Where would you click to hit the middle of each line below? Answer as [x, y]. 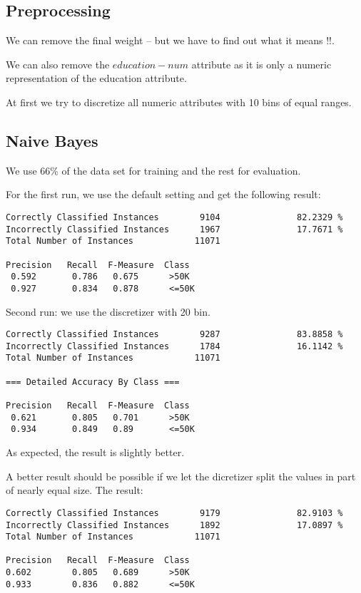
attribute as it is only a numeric [261, 64]
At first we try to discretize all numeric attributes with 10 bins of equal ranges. [179, 102]
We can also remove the [58, 64]
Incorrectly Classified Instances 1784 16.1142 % [174, 346]
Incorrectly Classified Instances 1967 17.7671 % [174, 229]
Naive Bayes [52, 140]
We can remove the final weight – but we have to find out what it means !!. [170, 40]
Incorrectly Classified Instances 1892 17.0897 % [174, 525]
